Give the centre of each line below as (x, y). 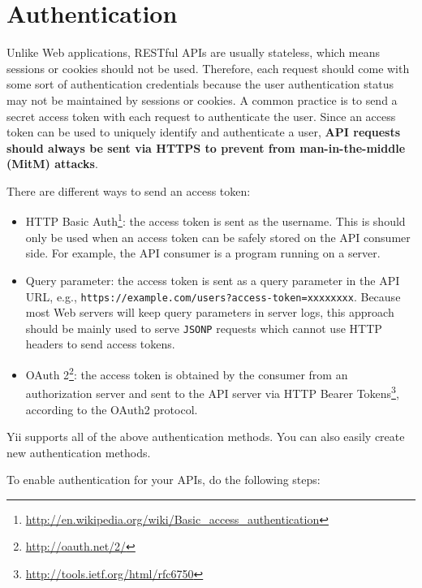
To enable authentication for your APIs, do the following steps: (164, 480)
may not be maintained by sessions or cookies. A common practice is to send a (202, 99)
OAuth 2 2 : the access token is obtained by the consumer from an (187, 373)
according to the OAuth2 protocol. (112, 409)
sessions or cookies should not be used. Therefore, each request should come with (208, 68)
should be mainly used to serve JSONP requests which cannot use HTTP (204, 328)
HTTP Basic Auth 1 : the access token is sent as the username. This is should (215, 220)
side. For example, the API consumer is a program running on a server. (203, 253)
